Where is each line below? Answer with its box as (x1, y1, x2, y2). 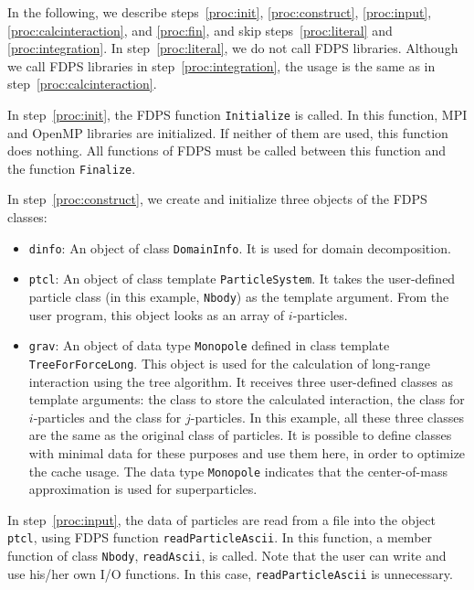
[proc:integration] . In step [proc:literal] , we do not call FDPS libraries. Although (7, 38, 458, 58)
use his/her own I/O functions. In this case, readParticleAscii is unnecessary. (7, 563, 453, 583)
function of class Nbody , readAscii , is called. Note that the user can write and (7, 546, 447, 564)
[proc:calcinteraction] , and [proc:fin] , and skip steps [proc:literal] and (7, 20, 393, 39)
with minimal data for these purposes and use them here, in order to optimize (28, 443, 466, 462)
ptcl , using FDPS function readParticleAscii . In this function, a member (7, 528, 433, 547)
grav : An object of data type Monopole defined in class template (28, 336, 390, 355)
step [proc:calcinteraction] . (7, 74, 157, 93)
